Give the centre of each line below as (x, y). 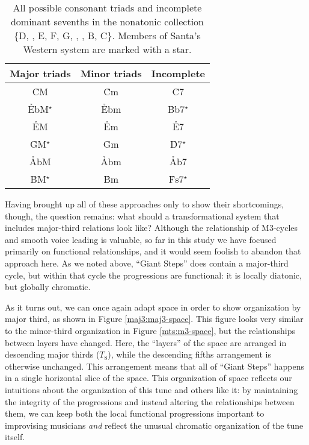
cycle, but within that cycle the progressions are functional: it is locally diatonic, (153, 275)
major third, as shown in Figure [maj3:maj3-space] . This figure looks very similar (154, 319)
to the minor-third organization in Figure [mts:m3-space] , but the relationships (150, 330)
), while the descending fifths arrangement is (189, 354)
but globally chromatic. (48, 287)
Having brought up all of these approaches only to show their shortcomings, (145, 204)
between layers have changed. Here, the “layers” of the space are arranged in (146, 342)
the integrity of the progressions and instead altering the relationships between (150, 401)
